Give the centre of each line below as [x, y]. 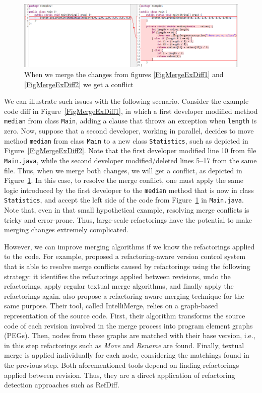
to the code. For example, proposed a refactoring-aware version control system [125, 256]
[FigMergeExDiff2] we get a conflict [79, 84]
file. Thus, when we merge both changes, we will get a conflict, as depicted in [123, 170]
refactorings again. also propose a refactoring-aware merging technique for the [124, 296]
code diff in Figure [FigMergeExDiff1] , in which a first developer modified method [131, 111]
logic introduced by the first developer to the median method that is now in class [129, 190]
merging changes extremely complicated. [67, 230]
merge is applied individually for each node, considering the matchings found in [127, 355]
